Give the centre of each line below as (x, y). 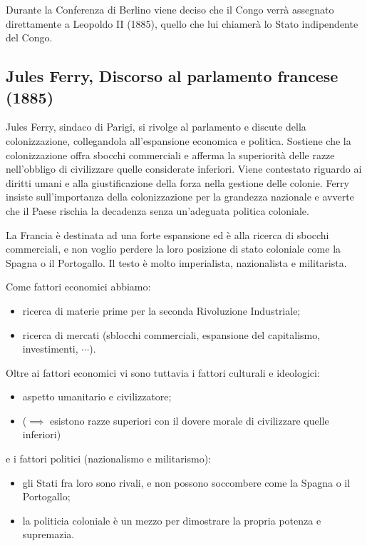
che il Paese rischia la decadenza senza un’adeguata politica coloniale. (157, 210)
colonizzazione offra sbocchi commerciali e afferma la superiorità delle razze (170, 155)
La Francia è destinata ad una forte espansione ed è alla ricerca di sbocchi (167, 234)
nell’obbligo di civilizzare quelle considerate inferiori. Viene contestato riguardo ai (184, 169)
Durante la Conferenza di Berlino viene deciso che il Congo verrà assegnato (170, 9)
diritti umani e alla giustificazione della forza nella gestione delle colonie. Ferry (177, 182)
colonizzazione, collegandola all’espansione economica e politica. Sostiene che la (179, 140)
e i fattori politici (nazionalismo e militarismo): (109, 459)
